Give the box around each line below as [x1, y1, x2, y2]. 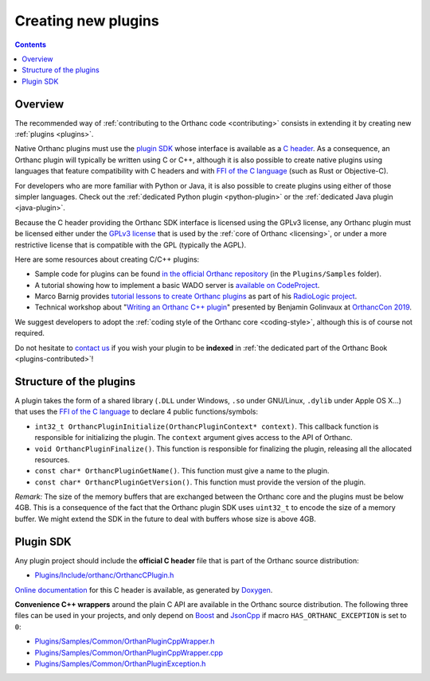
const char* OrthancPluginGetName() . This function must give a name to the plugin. [34, 466, 330, 476]
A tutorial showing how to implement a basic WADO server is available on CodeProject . [34, 280, 320, 290]
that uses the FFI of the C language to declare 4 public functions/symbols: [14, 407, 259, 417]
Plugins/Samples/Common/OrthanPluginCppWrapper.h [34, 636, 215, 646]
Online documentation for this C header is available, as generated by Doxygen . [14, 585, 273, 594]
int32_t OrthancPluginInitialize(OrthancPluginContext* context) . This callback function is [34, 422, 379, 431]
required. [14, 329, 45, 338]
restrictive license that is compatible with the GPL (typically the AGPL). [14, 239, 247, 250]
